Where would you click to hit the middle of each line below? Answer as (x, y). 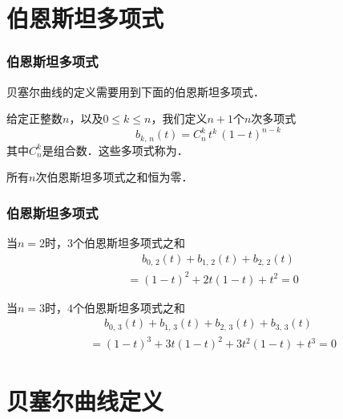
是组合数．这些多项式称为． (115, 150)
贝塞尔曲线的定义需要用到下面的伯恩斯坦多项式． (135, 91)
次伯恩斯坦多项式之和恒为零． (114, 177)
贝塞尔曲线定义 (85, 400)
